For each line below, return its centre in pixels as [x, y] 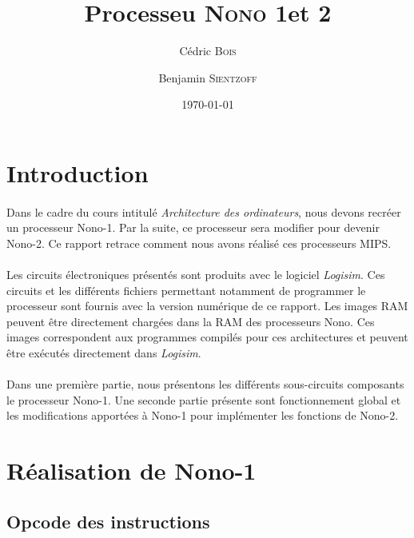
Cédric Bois [208, 51]
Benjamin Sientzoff [208, 77]
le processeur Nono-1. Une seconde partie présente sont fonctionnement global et [204, 399]
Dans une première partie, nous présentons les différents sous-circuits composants [205, 384]
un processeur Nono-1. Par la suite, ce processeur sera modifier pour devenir [193, 227]
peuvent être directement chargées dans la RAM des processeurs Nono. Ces [191, 321]
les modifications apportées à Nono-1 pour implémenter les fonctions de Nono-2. [203, 415]
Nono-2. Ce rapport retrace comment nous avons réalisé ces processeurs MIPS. [199, 243]
